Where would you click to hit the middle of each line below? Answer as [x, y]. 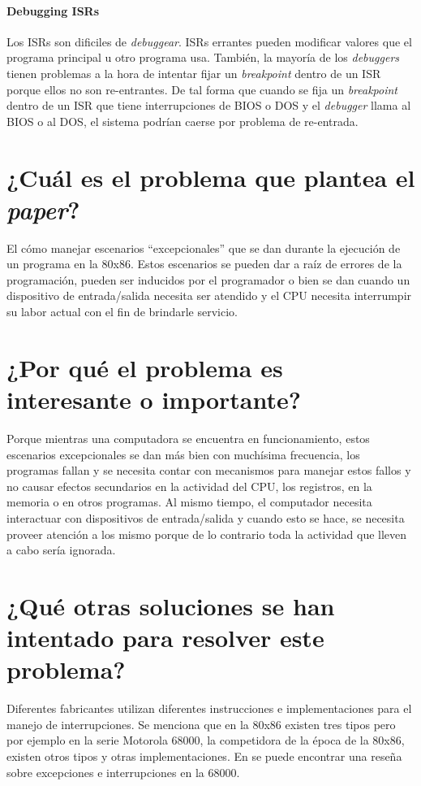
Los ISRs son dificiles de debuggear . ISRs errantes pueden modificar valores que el [209, 41]
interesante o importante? [154, 400]
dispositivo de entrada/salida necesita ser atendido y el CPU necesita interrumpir [209, 295]
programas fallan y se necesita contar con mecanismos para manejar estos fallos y [209, 470]
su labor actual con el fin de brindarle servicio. [122, 312]
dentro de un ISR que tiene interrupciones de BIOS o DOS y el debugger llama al [209, 105]
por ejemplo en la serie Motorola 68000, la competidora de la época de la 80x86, [206, 740]
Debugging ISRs [53, 10]
